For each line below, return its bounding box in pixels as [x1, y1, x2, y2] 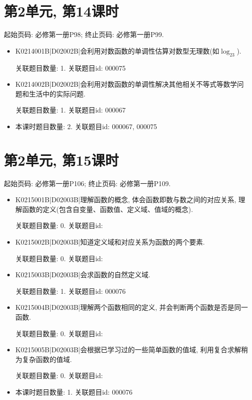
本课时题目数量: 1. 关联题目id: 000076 [15, 386, 133, 397]
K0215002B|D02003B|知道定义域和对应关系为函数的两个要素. [15, 236, 205, 247]
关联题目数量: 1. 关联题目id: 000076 [15, 286, 126, 296]
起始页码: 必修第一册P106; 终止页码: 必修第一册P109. [4, 178, 171, 188]
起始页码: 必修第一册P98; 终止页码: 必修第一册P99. [4, 29, 164, 39]
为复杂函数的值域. [15, 354, 72, 364]
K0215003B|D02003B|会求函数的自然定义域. [15, 269, 150, 280]
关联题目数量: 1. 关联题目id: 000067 [15, 105, 126, 115]
